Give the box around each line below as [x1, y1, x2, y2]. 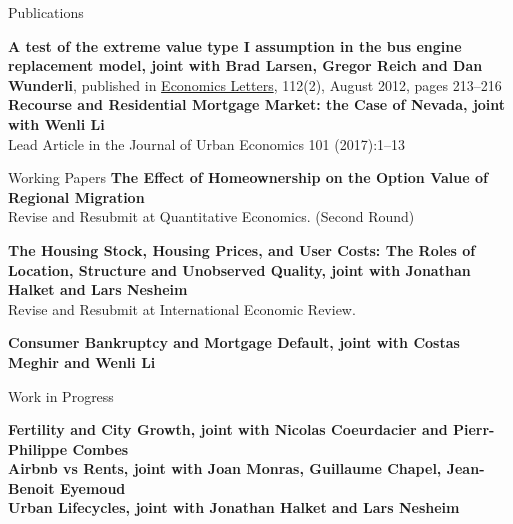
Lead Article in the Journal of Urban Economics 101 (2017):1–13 [8, 133, 406, 154]
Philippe [8, 438, 68, 459]
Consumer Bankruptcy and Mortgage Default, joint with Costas [8, 332, 460, 353]
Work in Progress [8, 385, 114, 406]
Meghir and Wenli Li [8, 351, 156, 372]
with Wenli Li [8, 113, 105, 134]
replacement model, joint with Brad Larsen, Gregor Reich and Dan [8, 55, 483, 76]
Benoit [8, 477, 55, 498]
